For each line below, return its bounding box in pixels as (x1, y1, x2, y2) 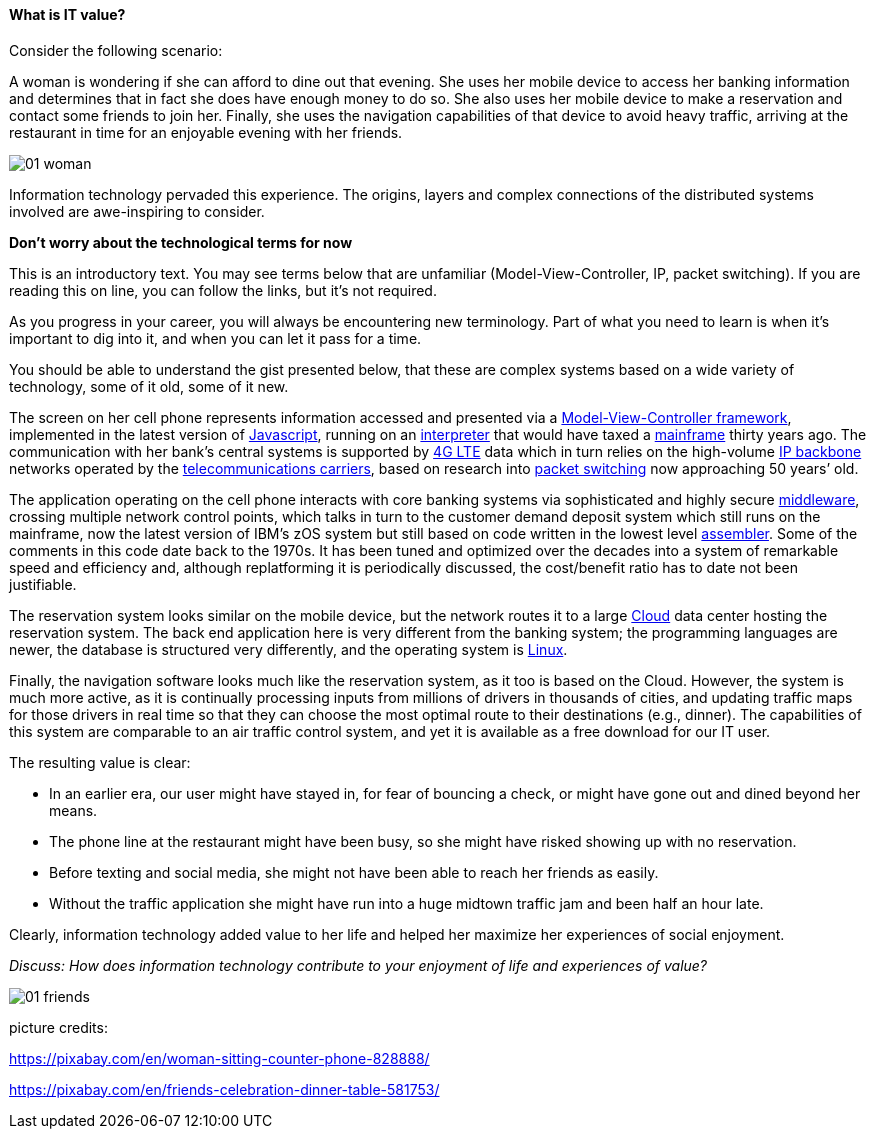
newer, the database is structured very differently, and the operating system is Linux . (9, 640, 568, 658)
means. (49, 801, 98, 819)
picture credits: (9, 1018, 108, 1036)
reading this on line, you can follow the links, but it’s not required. (9, 281, 437, 299)
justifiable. (9, 575, 77, 593)
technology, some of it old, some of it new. (9, 377, 289, 395)
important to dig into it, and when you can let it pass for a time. (9, 329, 422, 347)
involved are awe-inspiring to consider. (9, 202, 265, 220)
